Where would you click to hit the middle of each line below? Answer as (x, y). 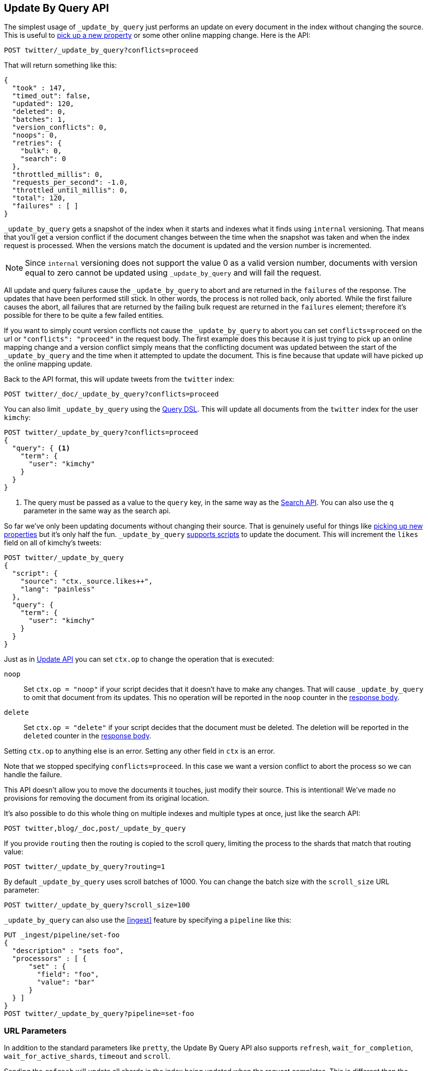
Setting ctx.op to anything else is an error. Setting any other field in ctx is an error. (139, 751)
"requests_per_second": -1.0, (70, 183)
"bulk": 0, (41, 151)
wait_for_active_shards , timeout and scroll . (87, 1056)
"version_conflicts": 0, (60, 127)
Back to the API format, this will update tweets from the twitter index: (119, 379)
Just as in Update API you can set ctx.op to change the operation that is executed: (139, 659)
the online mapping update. (48, 364)
